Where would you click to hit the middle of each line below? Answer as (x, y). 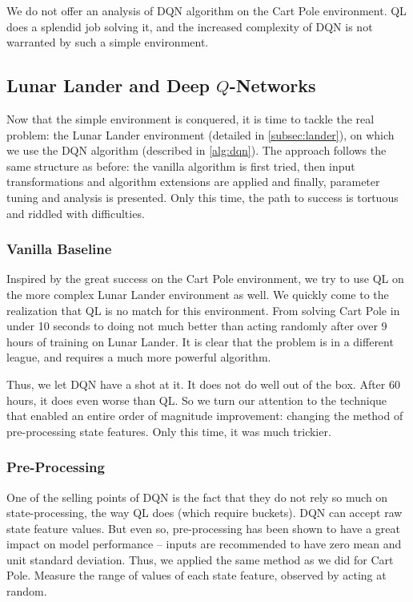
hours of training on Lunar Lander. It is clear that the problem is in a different (200, 341)
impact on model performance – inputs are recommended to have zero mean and (204, 544)
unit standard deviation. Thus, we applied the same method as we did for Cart (200, 559)
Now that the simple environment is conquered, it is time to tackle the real (190, 118)
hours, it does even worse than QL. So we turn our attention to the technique (197, 400)
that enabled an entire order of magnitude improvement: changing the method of (205, 416)
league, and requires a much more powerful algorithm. (139, 357)
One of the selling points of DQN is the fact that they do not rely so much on (197, 497)
